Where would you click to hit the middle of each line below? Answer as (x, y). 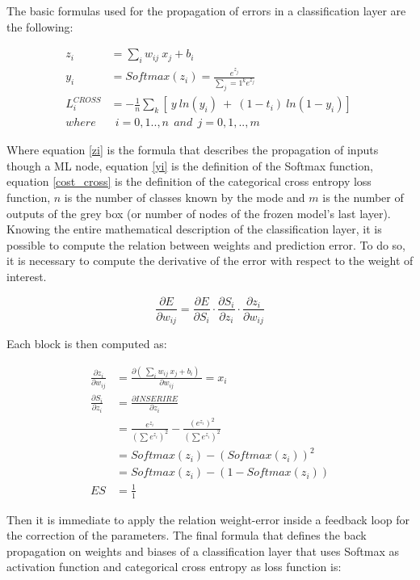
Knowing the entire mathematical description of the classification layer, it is (194, 229)
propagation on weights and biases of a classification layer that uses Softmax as (203, 551)
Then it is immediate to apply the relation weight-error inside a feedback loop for (208, 519)
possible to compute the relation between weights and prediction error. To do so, (206, 244)
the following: (40, 26)
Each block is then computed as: (87, 344)
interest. (27, 276)
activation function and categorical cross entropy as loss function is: (174, 567)
